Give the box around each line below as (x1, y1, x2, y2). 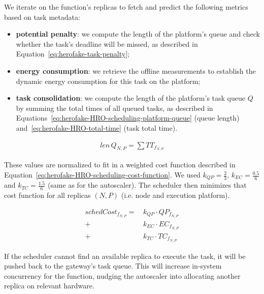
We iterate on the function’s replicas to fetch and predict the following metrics (4, 2, 248, 12)
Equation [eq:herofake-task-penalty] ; (16, 48, 130, 59)
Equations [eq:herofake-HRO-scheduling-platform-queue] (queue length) (16, 112, 240, 123)
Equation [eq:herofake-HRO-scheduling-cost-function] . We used (4, 169, 201, 180)
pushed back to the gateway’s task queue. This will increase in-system (4, 260, 222, 271)
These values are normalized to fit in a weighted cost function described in (4, 159, 236, 170)
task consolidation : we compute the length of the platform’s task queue (16, 93, 245, 103)
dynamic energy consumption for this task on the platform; (16, 75, 201, 86)
